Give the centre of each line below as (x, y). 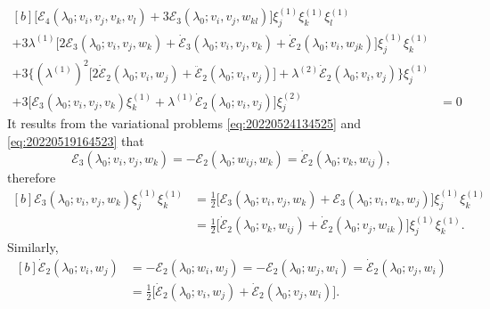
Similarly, (33, 246)
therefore (32, 177)
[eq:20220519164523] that (76, 140)
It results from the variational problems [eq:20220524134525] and (184, 123)
